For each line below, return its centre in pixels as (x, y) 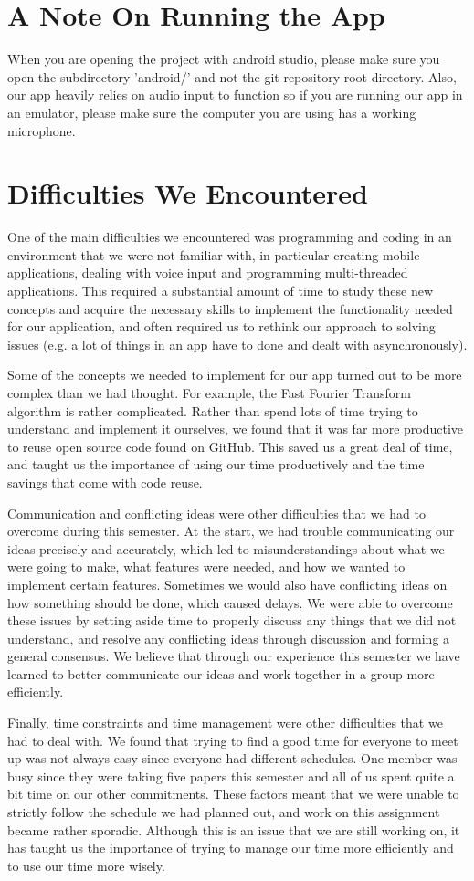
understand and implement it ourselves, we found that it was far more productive (236, 429)
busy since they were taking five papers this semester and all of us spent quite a (231, 776)
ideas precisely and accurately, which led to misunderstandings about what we (226, 548)
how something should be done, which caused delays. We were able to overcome (230, 602)
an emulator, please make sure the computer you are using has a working (212, 112)
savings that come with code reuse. (105, 482)
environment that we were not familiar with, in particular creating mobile (214, 254)
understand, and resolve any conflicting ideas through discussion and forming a (229, 638)
